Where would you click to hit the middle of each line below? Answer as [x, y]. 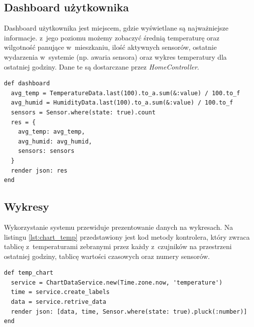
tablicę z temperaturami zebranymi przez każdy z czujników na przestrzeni [118, 246]
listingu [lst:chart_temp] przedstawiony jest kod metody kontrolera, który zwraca [127, 236]
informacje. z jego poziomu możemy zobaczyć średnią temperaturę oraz [112, 37]
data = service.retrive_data [59, 302]
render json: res [39, 170]
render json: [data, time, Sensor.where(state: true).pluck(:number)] [129, 311]
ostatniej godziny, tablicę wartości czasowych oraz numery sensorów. [107, 256]
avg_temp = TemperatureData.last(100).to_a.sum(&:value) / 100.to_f [126, 93]
